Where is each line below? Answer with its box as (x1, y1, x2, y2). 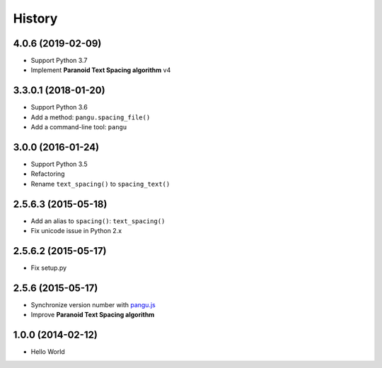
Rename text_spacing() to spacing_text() (30, 179, 170, 188)
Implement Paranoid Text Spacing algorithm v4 (30, 66, 171, 74)
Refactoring (30, 170, 65, 178)
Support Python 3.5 (30, 160, 88, 169)
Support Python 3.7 (30, 57, 88, 65)
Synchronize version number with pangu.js (30, 300, 156, 309)
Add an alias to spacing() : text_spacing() (30, 216, 166, 225)
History (13, 11, 58, 26)
